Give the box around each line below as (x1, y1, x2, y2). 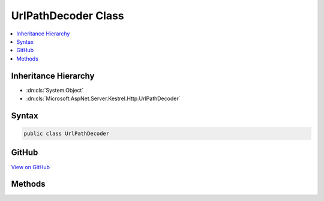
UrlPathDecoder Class (11, 9, 124, 22)
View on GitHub (11, 163, 50, 170)
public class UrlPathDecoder (23, 130, 110, 137)
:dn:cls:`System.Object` (26, 86, 84, 94)
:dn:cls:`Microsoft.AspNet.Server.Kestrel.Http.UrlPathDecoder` (26, 95, 181, 102)
